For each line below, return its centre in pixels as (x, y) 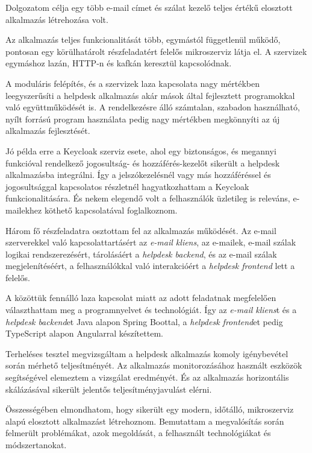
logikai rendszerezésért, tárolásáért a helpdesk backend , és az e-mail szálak (141, 254)
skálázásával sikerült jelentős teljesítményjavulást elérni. (109, 389)
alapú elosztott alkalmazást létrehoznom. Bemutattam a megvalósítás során (145, 421)
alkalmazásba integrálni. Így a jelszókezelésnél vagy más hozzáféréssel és (138, 175)
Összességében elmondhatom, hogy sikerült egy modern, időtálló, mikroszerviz (150, 409)
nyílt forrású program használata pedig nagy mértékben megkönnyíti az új (143, 119)
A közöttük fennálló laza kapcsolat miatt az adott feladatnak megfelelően (141, 298)
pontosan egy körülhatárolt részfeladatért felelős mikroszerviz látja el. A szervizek (156, 51)
